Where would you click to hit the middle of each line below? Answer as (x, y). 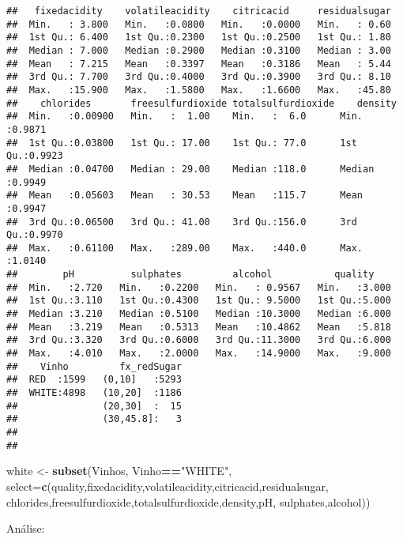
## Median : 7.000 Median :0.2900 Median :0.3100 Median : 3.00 (199, 50)
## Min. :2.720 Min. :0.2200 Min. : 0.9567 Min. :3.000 (199, 287)
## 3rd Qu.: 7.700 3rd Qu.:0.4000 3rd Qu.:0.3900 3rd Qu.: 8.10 (199, 77)
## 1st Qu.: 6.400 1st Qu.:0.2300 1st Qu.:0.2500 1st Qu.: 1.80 (199, 38)
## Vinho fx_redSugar (94, 366)
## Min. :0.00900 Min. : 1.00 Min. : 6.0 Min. (185, 117)
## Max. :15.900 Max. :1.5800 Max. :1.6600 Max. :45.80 (199, 90)
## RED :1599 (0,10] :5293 (94, 380)
